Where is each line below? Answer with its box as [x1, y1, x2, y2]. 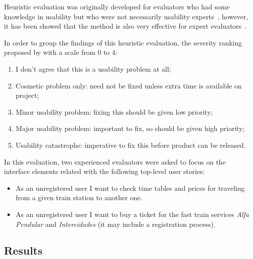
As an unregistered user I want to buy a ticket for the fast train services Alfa [15, 209, 249, 219]
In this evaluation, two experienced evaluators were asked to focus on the [4, 156, 226, 167]
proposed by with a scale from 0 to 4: [4, 47, 117, 57]
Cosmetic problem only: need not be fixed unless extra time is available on [15, 80, 242, 90]
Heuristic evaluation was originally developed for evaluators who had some [4, 1, 230, 11]
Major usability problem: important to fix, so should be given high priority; [15, 123, 245, 133]
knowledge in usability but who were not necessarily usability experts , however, [4, 11, 248, 21]
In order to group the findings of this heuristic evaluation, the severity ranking [4, 37, 242, 47]
